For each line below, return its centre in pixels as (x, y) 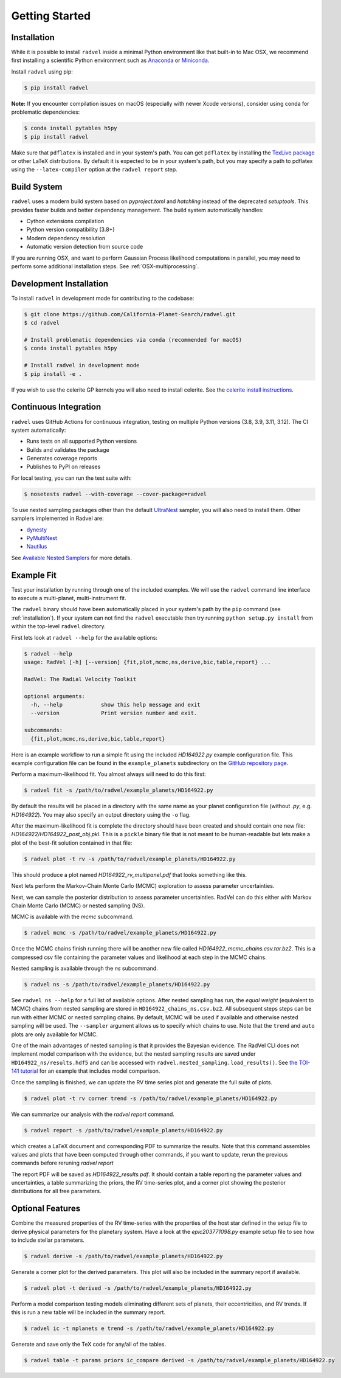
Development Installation (60, 284)
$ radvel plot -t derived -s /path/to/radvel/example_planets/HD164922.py (138, 1288)
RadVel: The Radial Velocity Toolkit (80, 679)
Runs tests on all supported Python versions (81, 441)
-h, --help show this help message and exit (115, 705)
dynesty (37, 530)
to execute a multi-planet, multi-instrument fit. (69, 598)
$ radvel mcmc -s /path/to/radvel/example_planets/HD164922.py (120, 933)
